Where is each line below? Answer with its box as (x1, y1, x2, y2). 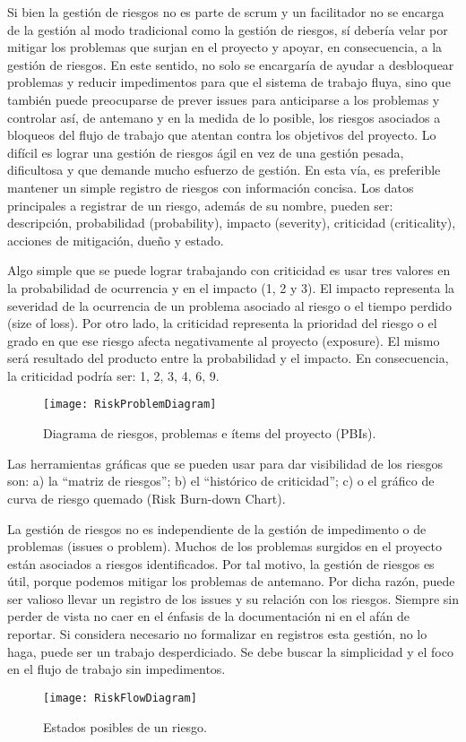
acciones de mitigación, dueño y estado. (7, 230, 224, 249)
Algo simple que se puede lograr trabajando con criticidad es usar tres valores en (7, 261, 451, 280)
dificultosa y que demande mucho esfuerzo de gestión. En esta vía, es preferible (7, 160, 441, 179)
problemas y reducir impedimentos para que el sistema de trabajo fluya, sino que (7, 73, 451, 91)
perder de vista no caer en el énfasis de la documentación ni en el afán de (7, 607, 410, 626)
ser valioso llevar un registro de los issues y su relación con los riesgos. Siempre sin (7, 589, 459, 608)
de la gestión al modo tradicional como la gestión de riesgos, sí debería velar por (7, 20, 448, 39)
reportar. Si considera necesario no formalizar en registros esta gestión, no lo (7, 625, 427, 643)
